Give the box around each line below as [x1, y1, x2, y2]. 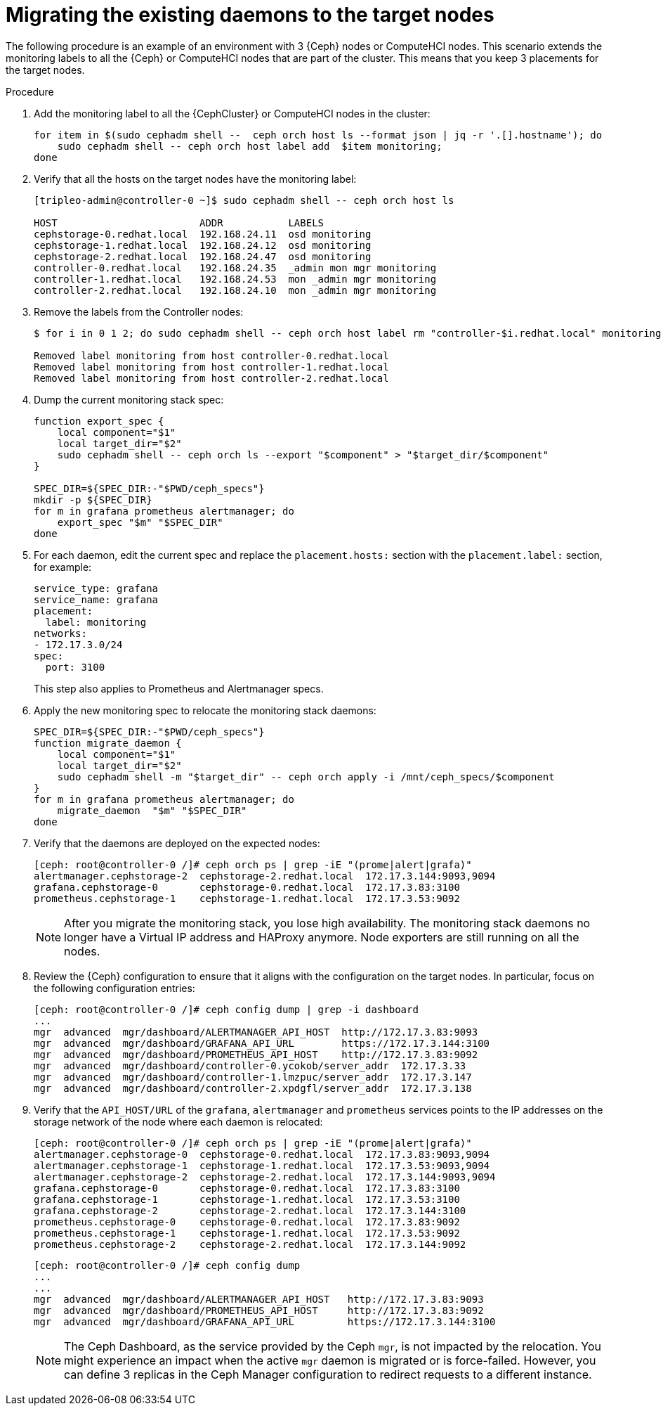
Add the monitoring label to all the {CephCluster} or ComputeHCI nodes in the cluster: [34, 107, 431, 120]
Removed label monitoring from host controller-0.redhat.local [34, 349, 389, 361]
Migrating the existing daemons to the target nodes [6, 3, 494, 27]
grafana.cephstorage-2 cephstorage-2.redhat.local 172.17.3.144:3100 [34, 1204, 466, 1216]
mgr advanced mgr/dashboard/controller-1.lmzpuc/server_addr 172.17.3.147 [34, 1071, 472, 1083]
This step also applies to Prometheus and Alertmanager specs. [34, 682, 324, 695]
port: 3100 [45, 661, 105, 673]
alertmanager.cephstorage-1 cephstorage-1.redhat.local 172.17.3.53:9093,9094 [34, 1159, 490, 1171]
